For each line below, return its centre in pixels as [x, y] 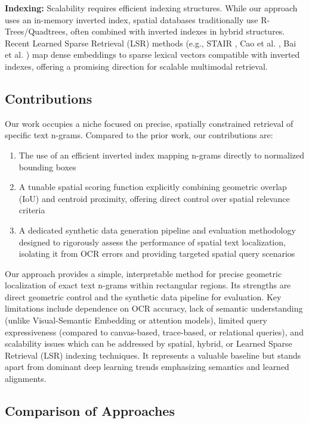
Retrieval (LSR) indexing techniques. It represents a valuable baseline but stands [153, 355]
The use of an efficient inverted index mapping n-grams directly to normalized [162, 155]
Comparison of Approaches [90, 411]
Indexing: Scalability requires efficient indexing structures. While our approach [151, 8]
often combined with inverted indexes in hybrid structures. [178, 31]
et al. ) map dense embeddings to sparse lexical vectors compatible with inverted [152, 55]
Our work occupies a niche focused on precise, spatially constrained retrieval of [149, 123]
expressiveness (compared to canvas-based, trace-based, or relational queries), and [154, 332]
